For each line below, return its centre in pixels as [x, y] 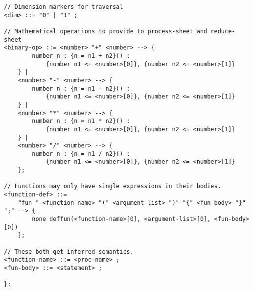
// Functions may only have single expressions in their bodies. [113, 186]
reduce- [223, 31]
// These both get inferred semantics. [69, 252]
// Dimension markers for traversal [64, 7]
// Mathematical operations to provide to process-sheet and [106, 31]
